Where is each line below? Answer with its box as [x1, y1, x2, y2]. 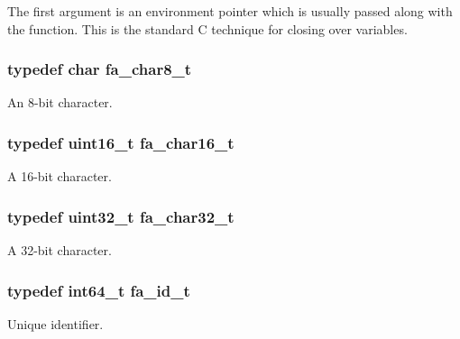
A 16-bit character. [7, 167, 112, 186]
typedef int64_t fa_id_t [7, 279, 190, 301]
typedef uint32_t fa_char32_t [7, 205, 235, 227]
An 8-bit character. [7, 93, 113, 112]
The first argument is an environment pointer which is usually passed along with [7, 2, 453, 20]
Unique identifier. [7, 314, 104, 333]
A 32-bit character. [7, 241, 112, 260]
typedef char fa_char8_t [7, 58, 192, 80]
